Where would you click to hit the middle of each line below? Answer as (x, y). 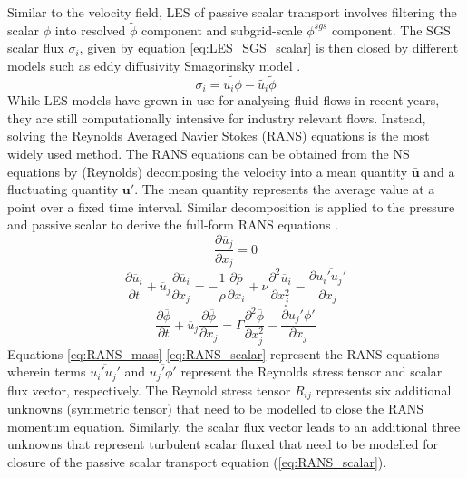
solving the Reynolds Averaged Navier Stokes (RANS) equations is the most (219, 136)
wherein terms (47, 371)
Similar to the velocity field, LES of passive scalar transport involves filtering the (232, 12)
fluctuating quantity (63, 189)
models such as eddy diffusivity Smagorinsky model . (154, 65)
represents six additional (384, 390)
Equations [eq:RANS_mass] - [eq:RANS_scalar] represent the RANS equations (224, 353)
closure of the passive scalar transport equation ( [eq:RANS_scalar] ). (197, 461)
